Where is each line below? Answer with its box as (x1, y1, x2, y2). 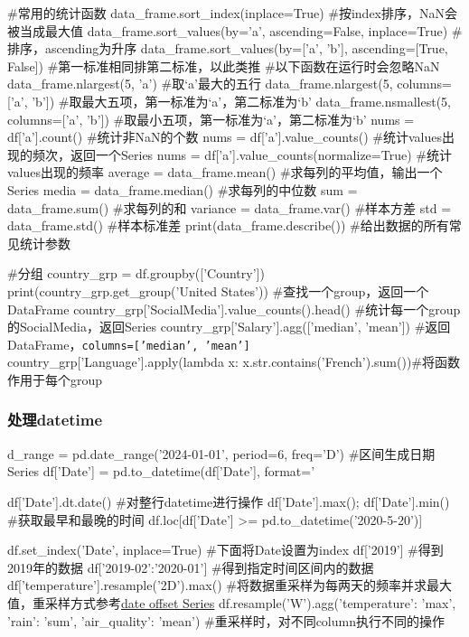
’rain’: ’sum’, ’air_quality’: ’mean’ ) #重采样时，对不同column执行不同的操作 (7, 611, 445, 630)
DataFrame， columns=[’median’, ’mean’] (7, 334, 250, 353)
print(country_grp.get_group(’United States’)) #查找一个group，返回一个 (7, 281, 429, 300)
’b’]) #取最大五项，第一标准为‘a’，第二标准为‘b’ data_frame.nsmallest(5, (32, 91, 452, 110)
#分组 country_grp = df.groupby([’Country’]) (7, 264, 265, 283)
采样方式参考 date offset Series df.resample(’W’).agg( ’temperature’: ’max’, (44, 593, 456, 612)
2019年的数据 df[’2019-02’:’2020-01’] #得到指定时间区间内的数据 (7, 557, 374, 576)
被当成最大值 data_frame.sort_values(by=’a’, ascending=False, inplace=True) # (7, 21, 463, 40)
